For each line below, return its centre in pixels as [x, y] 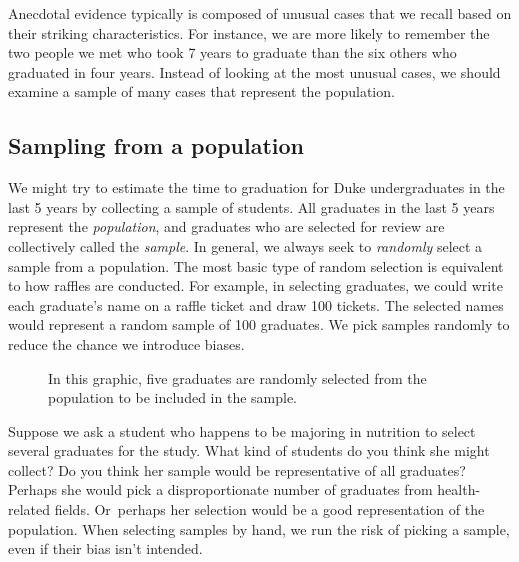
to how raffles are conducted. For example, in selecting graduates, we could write [255, 285]
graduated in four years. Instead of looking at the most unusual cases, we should [254, 71]
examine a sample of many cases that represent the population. [201, 91]
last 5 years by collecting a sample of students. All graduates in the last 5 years [251, 206]
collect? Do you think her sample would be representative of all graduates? [237, 469]
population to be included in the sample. [173, 397]
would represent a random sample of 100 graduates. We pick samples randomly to [259, 324]
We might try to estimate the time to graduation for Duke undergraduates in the [256, 187]
